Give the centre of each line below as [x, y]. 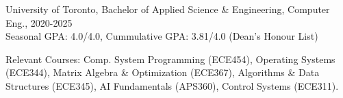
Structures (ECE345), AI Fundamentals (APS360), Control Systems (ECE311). [172, 85]
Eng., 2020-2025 [39, 22]
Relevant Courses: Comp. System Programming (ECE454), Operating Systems [170, 59]
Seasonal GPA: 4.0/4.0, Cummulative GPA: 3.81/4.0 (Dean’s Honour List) [162, 36]
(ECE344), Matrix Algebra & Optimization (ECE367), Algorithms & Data [163, 72]
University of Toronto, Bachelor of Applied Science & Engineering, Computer [168, 9]
